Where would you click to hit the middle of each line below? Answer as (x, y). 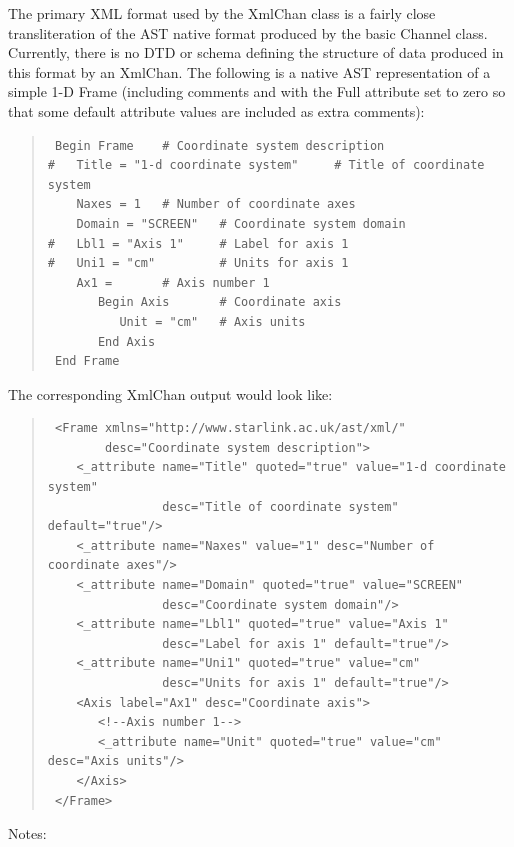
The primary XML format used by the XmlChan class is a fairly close (222, 13)
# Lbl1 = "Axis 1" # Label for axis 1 (198, 243)
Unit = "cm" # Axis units (212, 321)
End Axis (126, 341)
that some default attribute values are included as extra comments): (216, 110)
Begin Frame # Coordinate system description (219, 145)
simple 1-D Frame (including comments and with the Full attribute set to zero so (257, 91)
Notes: (27, 833)
